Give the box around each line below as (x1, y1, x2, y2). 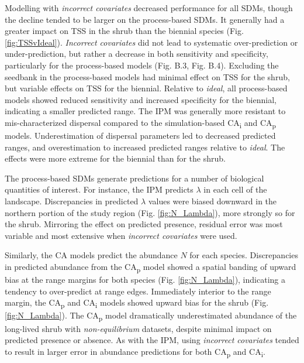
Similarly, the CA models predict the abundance (5, 249, 178, 261)
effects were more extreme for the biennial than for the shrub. (5, 152, 226, 165)
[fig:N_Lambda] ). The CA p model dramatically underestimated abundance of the (5, 309, 297, 323)
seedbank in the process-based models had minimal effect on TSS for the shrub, (5, 70, 290, 83)
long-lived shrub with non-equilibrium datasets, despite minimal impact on (5, 322, 272, 334)
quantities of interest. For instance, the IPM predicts (5, 183, 194, 196)
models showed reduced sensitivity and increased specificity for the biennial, (5, 93, 277, 105)
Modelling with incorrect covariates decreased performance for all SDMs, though (5, 2, 293, 13)
